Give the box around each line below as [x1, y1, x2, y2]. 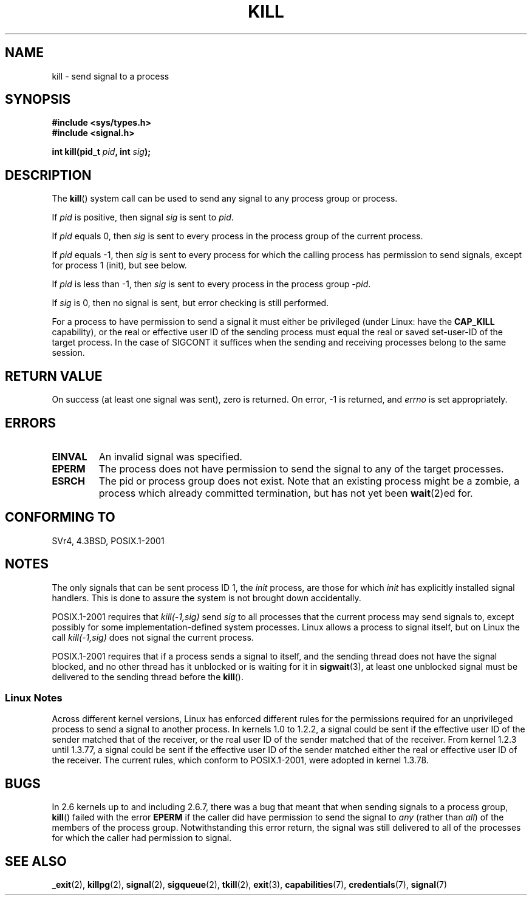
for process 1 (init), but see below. [52, 260, 187, 271]
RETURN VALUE [5, 368, 103, 384]
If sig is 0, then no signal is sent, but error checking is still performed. [52, 298, 329, 309]
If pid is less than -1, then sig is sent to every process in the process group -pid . [52, 279, 371, 290]
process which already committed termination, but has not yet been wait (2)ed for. [98, 486, 473, 499]
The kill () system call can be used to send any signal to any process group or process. [52, 193, 398, 204]
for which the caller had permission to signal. [52, 833, 232, 844]
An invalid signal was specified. [98, 450, 242, 463]
